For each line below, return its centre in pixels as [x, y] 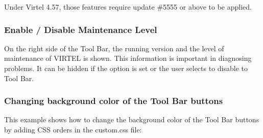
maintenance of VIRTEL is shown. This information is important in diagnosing [128, 58]
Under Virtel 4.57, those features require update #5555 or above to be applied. [128, 7]
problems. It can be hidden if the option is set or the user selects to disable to [126, 68]
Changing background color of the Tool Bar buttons [114, 101]
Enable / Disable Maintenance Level [81, 29]
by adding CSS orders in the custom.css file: [73, 129]
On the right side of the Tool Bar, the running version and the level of [114, 48]
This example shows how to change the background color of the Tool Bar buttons [132, 119]
